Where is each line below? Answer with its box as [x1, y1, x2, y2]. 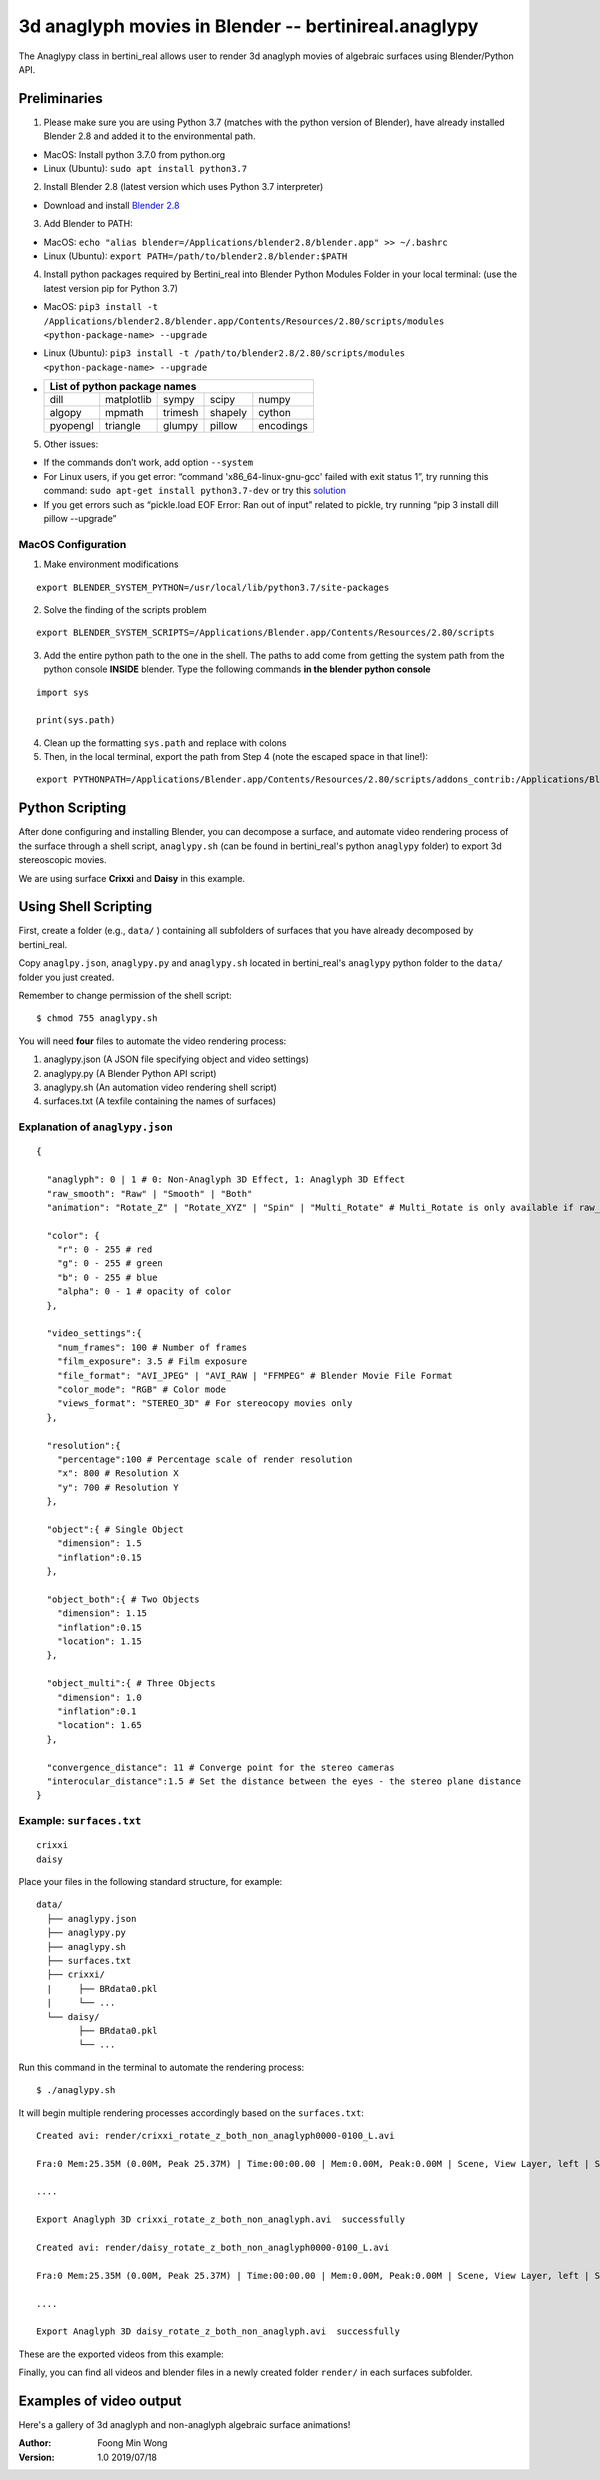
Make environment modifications [43, 558, 179, 570]
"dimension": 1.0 [56, 1691, 142, 1703]
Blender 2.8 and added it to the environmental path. [43, 130, 256, 142]
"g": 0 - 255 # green [56, 1258, 164, 1269]
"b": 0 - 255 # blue [56, 1271, 158, 1283]
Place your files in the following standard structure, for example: [18, 1876, 283, 1888]
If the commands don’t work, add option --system [43, 456, 254, 469]
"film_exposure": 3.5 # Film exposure [56, 1356, 248, 1367]
